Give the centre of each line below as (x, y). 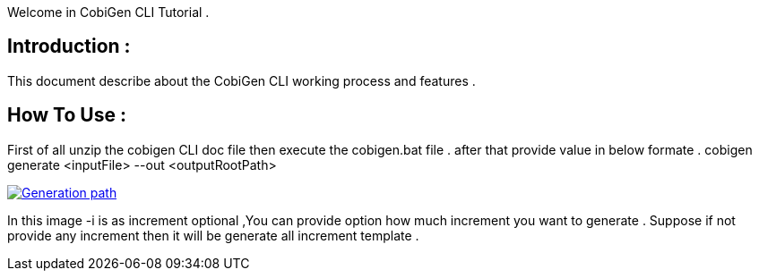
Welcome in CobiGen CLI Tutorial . (108, 12)
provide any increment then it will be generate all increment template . (213, 235)
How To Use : (67, 115)
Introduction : (69, 46)
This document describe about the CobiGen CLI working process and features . (241, 80)
